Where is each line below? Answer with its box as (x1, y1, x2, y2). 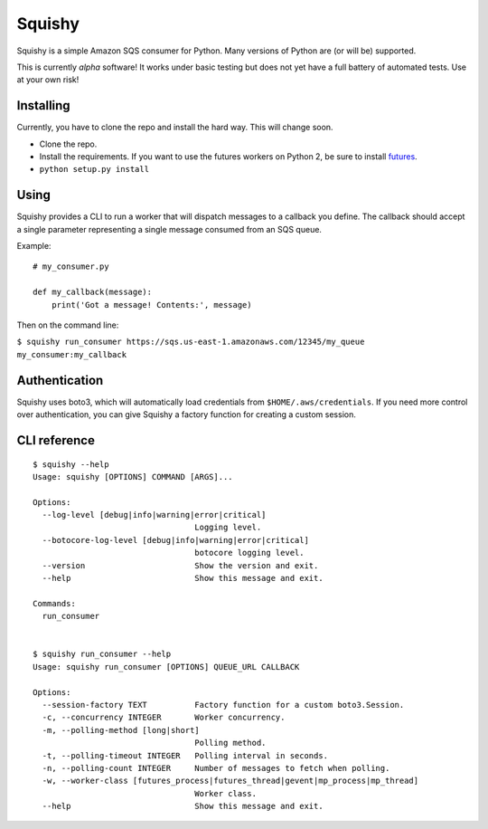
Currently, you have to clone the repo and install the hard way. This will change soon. (16, 122, 333, 133)
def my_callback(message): (33, 287, 153, 298)
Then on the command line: (16, 319, 119, 330)
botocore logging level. (194, 548, 305, 558)
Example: (16, 241, 52, 252)
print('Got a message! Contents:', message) (51, 300, 252, 310)
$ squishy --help (33, 459, 109, 470)
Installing (16, 98, 71, 113)
